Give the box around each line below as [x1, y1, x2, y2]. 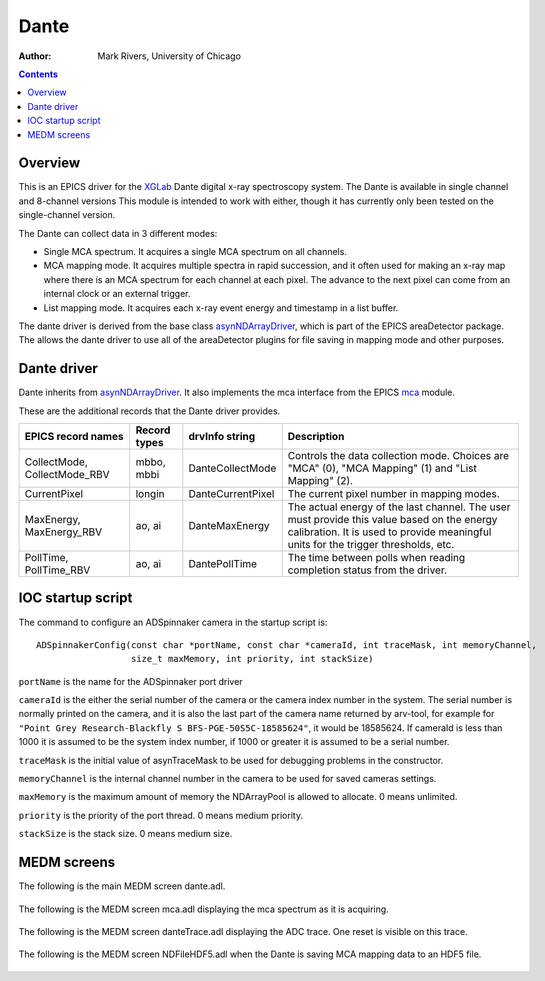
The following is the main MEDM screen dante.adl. [18, 880, 226, 892]
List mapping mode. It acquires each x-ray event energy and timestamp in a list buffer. [43, 301, 399, 314]
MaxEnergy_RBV [24, 525, 103, 539]
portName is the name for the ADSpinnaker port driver [18, 675, 244, 687]
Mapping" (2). [287, 474, 354, 487]
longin [135, 487, 165, 500]
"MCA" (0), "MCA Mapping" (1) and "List [287, 461, 477, 475]
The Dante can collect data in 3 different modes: [18, 227, 218, 239]
